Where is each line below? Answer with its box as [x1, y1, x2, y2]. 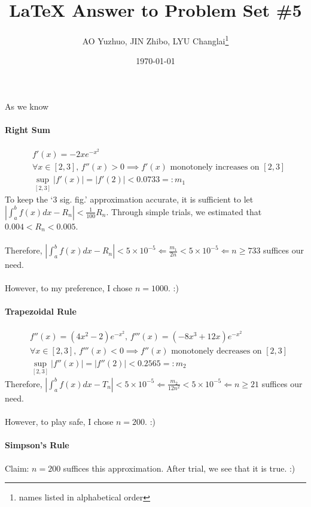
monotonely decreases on [171, 346, 262, 355]
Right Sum [5, 123, 51, 136]
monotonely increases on [170, 163, 260, 172]
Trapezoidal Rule [5, 305, 77, 318]
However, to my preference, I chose [5, 282, 133, 294]
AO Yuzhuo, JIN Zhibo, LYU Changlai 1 [82, 33, 229, 47]
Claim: [5, 461, 29, 474]
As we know [5, 99, 49, 112]
